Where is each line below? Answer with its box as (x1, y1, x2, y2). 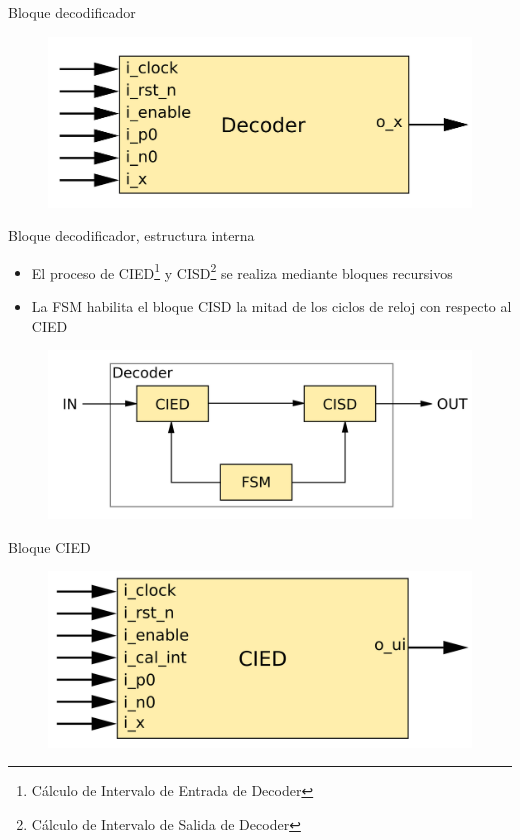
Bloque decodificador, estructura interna (8, 225, 255, 246)
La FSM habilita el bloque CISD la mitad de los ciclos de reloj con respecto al (31, 296, 512, 317)
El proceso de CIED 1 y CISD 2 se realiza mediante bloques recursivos (31, 259, 453, 283)
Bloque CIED (8, 536, 91, 557)
